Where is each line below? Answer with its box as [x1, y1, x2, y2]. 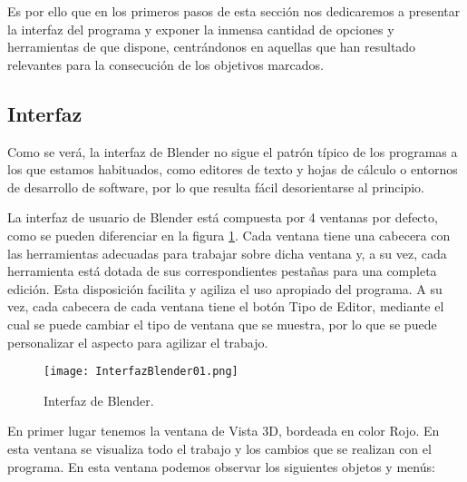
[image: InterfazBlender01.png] [44, 365, 238, 379]
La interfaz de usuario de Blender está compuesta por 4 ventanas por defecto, [7, 208, 438, 227]
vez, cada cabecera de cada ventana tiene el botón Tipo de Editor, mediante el [7, 297, 444, 316]
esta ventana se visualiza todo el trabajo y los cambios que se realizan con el [7, 438, 432, 457]
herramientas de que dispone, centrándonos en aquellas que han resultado [7, 37, 416, 56]
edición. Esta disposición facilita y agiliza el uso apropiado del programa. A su [7, 279, 443, 298]
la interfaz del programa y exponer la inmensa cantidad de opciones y [7, 19, 394, 38]
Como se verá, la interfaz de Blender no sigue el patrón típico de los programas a [7, 142, 458, 161]
